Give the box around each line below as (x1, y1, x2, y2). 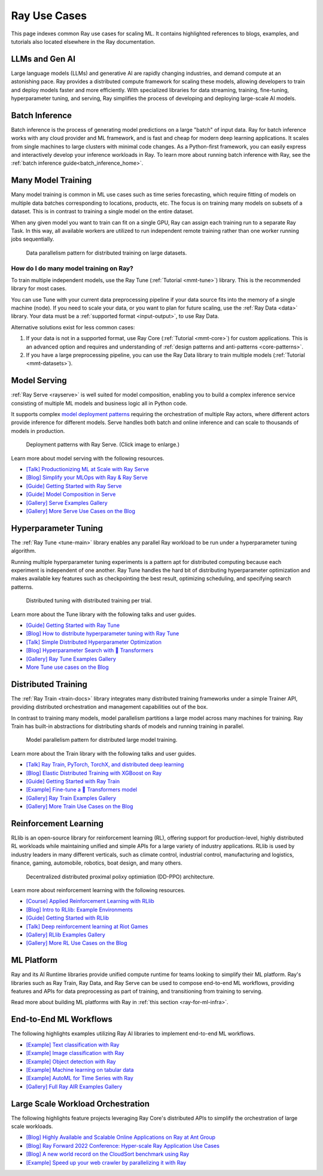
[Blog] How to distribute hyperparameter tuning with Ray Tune (26, 630, 179, 637)
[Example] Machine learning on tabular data (26, 1066, 134, 1073)
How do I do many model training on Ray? (11, 264, 134, 272)
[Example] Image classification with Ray (26, 1050, 124, 1057)
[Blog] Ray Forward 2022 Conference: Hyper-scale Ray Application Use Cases (26, 1142, 220, 1149)
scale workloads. (11, 1123, 53, 1130)
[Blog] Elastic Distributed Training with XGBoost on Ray (26, 769, 162, 777)
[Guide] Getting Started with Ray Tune (26, 622, 120, 629)
